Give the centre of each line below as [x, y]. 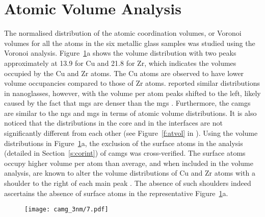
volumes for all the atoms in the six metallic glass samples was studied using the [130, 43]
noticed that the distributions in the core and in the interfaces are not [113, 123]
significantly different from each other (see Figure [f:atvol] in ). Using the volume [131, 133]
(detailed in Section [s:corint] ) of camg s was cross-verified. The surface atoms [125, 153]
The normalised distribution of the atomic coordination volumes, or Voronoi [123, 33]
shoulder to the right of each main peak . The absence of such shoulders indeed [128, 183]
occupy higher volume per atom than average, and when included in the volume [129, 163]
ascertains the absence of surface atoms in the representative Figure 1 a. [116, 193]
